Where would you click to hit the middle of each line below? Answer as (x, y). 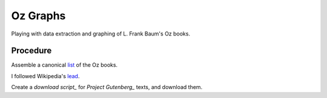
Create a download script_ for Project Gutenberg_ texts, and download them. (107, 87)
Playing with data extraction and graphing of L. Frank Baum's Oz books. (101, 34)
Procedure (31, 51)
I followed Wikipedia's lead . (45, 76)
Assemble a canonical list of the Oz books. (64, 65)
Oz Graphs (38, 16)
